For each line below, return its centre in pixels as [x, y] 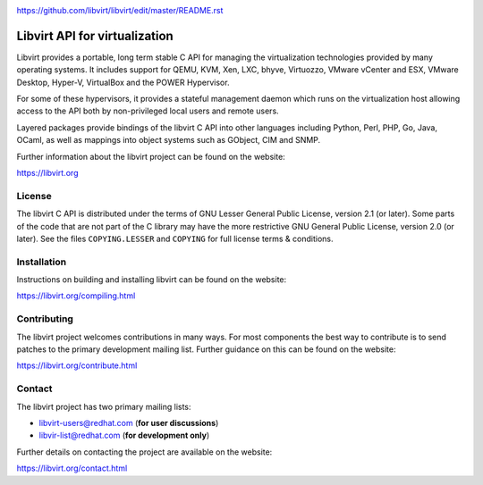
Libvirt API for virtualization [95, 36]
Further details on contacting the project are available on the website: [144, 452]
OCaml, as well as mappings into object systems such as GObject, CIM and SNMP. [169, 140]
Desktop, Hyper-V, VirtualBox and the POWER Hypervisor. [123, 82]
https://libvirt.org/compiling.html [76, 296]
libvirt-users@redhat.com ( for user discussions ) [129, 422]
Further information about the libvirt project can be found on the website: [151, 156]
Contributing [45, 319]
